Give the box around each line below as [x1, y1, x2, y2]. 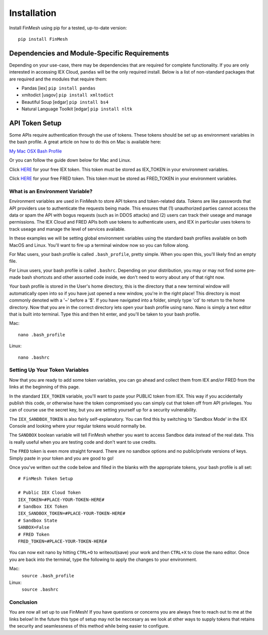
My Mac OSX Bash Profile [9, 148, 62, 154]
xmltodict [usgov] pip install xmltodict [21, 92, 114, 98]
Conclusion [9, 599, 38, 606]
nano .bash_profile [18, 332, 66, 337]
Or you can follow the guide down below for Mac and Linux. [9, 157, 132, 163]
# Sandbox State [18, 517, 58, 523]
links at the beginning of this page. [9, 384, 80, 390]
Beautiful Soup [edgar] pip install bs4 [21, 99, 109, 105]
